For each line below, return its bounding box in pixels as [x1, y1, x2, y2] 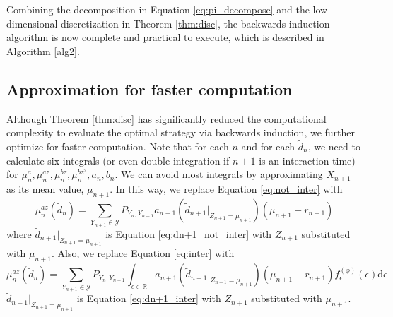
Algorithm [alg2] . [6, 43, 80, 58]
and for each [241, 138, 295, 153]
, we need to [307, 138, 360, 153]
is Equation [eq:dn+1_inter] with [76, 291, 221, 306]
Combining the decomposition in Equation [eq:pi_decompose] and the [6, 2, 310, 16]
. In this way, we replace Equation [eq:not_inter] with [110, 181, 343, 196]
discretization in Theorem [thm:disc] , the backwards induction [61, 16, 330, 30]
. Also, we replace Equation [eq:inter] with [52, 246, 235, 261]
